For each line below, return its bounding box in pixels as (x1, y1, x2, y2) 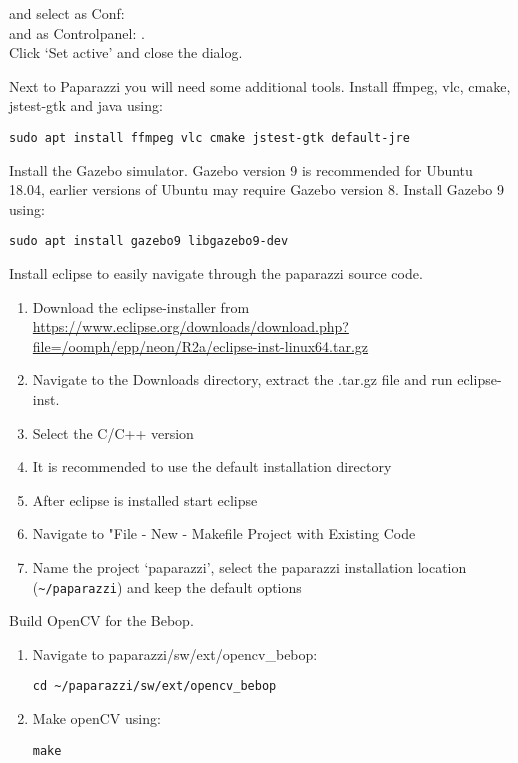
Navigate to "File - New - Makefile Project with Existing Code (32, 523, 416, 544)
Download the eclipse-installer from (32, 296, 250, 317)
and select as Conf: (9, 3, 125, 23)
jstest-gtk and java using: (9, 95, 163, 116)
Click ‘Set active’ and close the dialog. (9, 42, 243, 63)
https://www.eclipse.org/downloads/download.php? (32, 316, 349, 337)
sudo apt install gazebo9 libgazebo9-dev (9, 234, 289, 249)
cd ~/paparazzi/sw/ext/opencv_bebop (32, 679, 277, 694)
